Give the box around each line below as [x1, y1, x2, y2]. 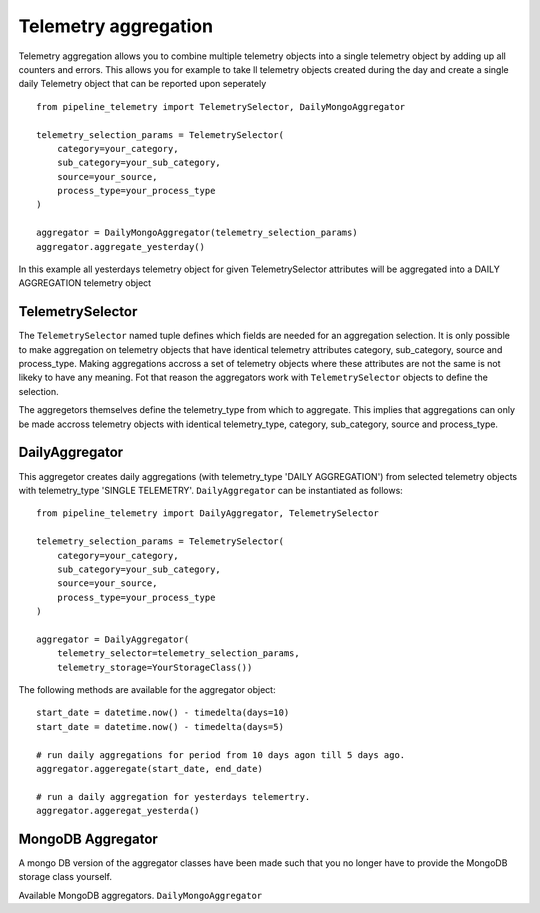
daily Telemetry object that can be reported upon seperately [18, 78, 267, 90]
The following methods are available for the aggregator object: [18, 684, 276, 696]
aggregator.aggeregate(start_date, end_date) [36, 763, 264, 774]
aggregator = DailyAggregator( [36, 633, 190, 645]
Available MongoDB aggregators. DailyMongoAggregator [18, 889, 263, 901]
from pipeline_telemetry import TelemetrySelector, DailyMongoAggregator [36, 101, 406, 112]
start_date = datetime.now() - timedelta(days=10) [36, 707, 290, 719]
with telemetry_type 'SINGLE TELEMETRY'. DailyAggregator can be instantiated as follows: [18, 484, 404, 496]
